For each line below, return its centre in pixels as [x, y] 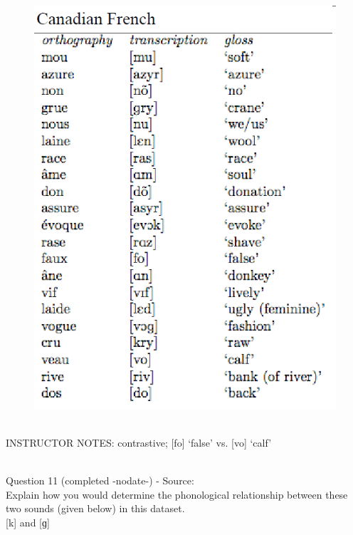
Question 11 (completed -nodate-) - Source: [100, 481]
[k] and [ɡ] [28, 523]
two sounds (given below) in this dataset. [95, 508]
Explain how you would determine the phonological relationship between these [177, 494]
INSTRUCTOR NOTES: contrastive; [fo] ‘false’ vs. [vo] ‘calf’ [139, 443]
